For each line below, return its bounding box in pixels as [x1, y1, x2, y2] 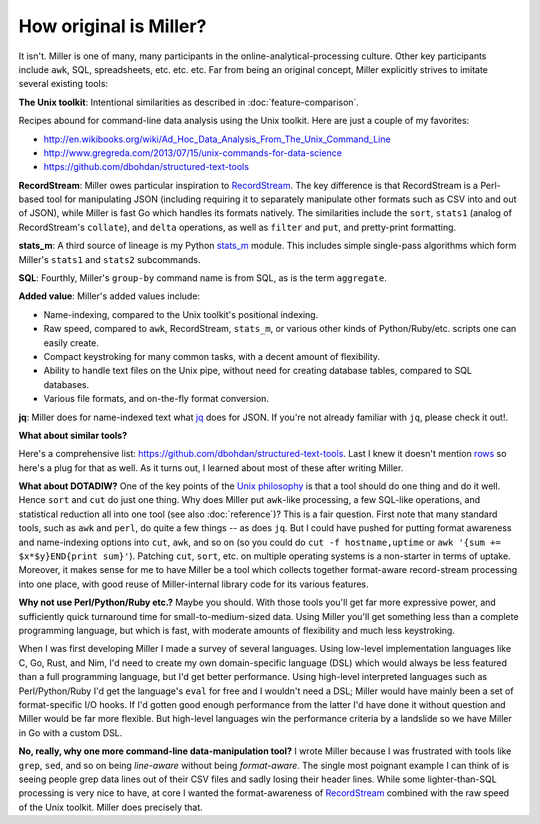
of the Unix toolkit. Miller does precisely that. [18, 801, 204, 813]
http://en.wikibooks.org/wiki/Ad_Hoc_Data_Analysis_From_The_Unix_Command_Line [43, 133, 391, 145]
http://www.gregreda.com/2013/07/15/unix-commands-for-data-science [43, 146, 342, 159]
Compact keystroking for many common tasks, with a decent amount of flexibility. [43, 350, 380, 362]
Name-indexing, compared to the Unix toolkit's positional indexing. [43, 308, 319, 320]
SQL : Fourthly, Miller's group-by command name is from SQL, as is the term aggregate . [18, 272, 387, 284]
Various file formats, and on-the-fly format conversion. [43, 393, 270, 405]
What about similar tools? [18, 429, 128, 441]
